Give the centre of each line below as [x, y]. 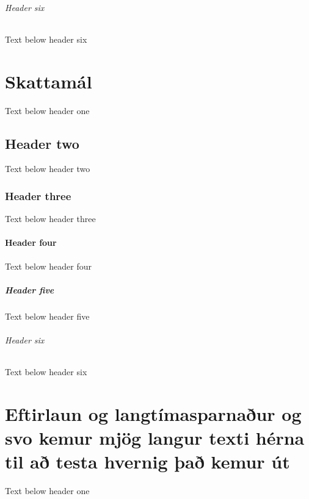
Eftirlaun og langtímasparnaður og [153, 413]
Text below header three [50, 219]
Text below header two [48, 169]
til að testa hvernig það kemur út [147, 461]
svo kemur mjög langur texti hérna [155, 438]
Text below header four [49, 266]
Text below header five [47, 316]
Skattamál [49, 81]
